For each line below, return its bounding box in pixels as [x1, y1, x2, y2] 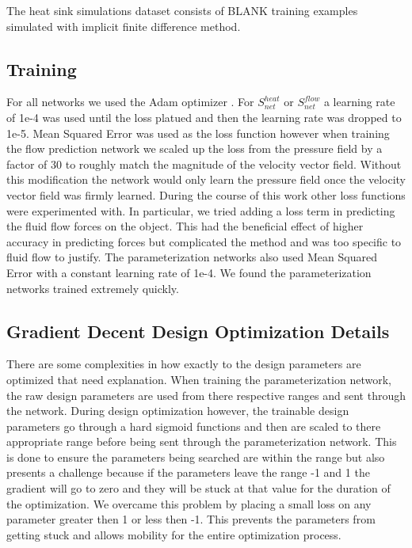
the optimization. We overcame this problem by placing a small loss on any [6, 495, 372, 512]
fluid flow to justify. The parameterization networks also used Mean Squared [6, 249, 377, 265]
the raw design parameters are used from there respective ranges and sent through [6, 386, 406, 403]
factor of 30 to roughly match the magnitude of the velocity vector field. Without [6, 155, 402, 172]
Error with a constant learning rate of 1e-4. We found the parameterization [6, 264, 372, 280]
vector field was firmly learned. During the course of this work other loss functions [6, 186, 406, 203]
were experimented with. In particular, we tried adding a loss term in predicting [6, 202, 395, 219]
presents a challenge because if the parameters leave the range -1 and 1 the [6, 464, 370, 481]
